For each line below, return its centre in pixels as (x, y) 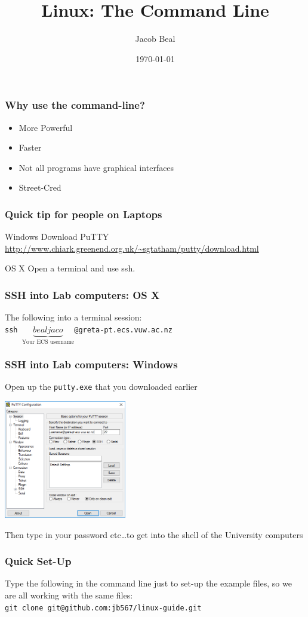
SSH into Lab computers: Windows (91, 364)
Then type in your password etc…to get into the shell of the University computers (154, 534)
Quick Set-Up (38, 561)
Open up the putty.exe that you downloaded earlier (101, 387)
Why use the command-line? (75, 105)
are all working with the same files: (69, 595)
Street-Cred (40, 187)
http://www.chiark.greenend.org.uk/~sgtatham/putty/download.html (132, 248)
